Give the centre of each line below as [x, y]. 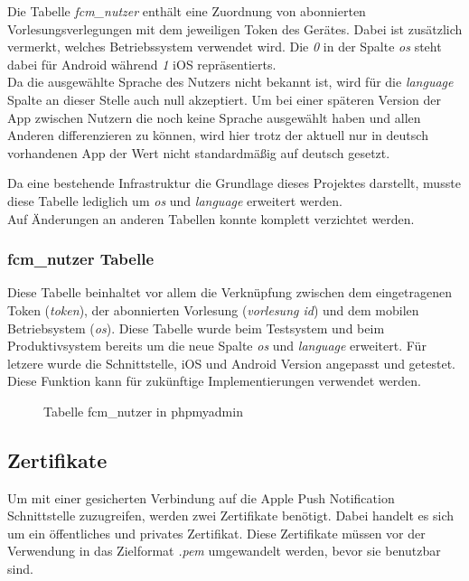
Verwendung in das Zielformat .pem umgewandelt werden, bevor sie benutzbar [224, 551]
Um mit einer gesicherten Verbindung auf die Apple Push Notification [201, 497]
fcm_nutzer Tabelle [81, 259]
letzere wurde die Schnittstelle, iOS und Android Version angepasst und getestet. [232, 363]
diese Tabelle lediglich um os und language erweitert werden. [175, 200]
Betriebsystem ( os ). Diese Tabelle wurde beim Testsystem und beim [196, 328]
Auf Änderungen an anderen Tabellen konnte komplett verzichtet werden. [211, 218]
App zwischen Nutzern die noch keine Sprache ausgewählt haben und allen [214, 117]
